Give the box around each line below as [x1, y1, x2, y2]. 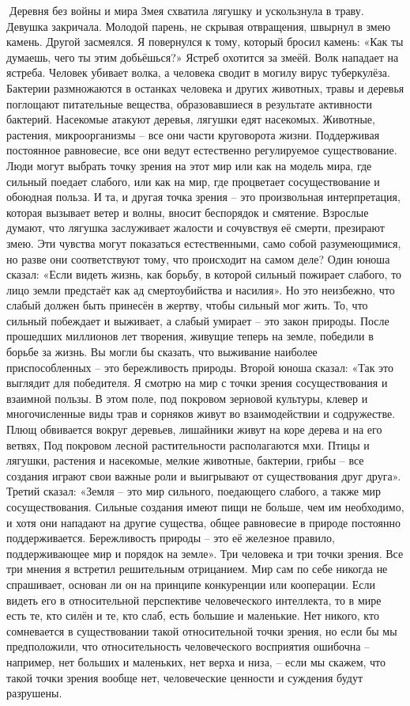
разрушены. [6, 685, 62, 701]
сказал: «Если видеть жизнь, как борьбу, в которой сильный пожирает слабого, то [6, 266, 402, 283]
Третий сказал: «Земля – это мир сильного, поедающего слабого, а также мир [6, 483, 382, 499]
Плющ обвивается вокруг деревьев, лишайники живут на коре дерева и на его [6, 421, 382, 438]
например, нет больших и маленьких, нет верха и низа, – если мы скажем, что [6, 653, 386, 670]
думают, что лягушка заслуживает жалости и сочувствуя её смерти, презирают [6, 219, 385, 236]
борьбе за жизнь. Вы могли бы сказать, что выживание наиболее [6, 344, 318, 360]
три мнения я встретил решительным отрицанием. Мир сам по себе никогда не [6, 560, 388, 577]
